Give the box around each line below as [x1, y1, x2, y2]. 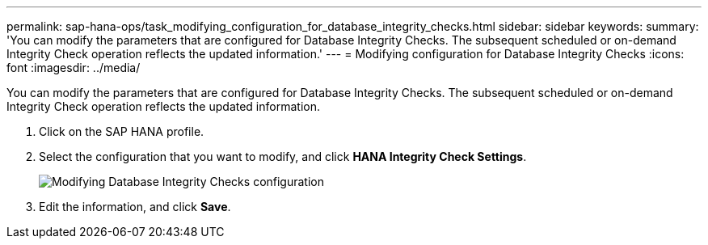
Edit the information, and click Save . [39, 200, 231, 213]
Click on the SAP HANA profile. [39, 125, 204, 138]
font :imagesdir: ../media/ [6, 61, 141, 74]
